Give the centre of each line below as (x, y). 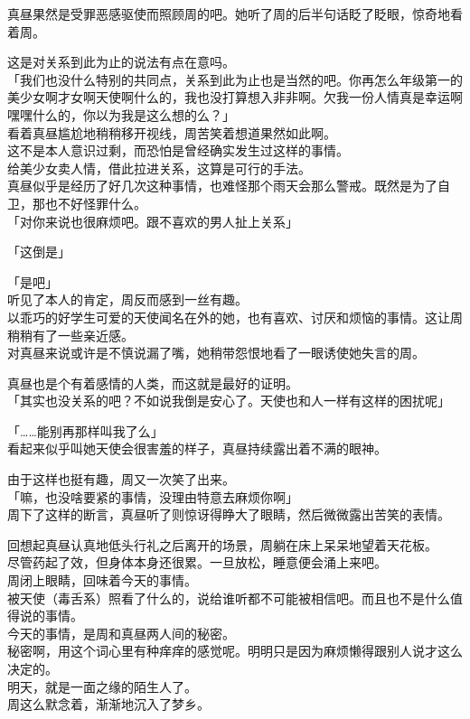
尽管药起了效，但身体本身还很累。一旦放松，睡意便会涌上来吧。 (197, 562)
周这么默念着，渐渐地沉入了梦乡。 (108, 704)
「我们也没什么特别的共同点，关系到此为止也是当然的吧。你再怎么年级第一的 (235, 79)
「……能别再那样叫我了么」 (85, 430)
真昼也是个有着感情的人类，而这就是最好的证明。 (153, 383)
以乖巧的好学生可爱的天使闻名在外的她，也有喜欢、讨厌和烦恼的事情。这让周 (235, 317)
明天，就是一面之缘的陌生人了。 (102, 686)
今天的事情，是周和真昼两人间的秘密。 (121, 633)
